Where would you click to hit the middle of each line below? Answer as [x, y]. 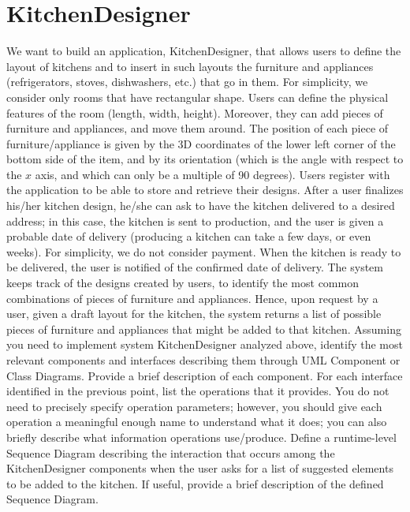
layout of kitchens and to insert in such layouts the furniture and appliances [190, 66]
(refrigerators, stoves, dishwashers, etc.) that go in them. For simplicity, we [187, 82]
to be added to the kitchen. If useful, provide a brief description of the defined [195, 483]
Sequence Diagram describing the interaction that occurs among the [171, 452]
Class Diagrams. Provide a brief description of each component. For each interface [205, 375]
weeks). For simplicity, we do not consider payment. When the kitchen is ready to [204, 251]
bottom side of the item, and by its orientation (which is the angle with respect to [205, 159]
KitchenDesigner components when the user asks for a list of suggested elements [200, 468]
